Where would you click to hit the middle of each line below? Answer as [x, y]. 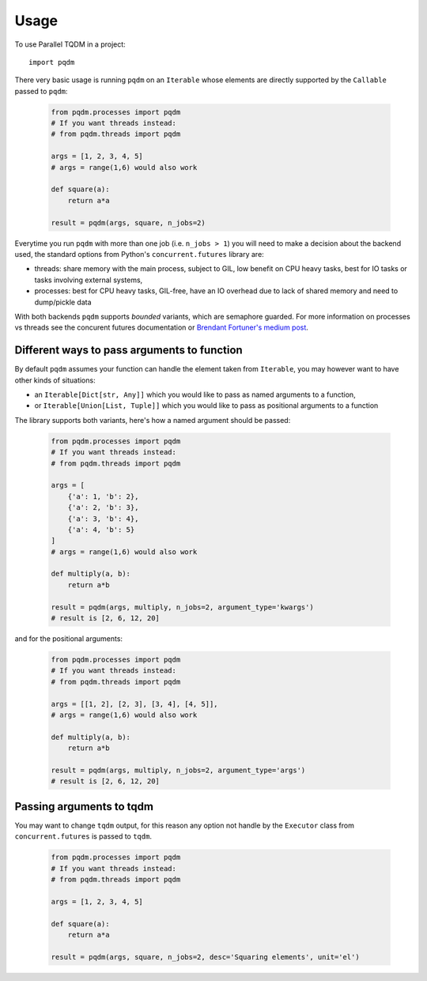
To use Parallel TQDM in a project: [70, 44]
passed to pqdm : [41, 91]
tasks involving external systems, [89, 280]
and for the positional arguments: [68, 639]
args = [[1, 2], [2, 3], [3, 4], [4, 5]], [134, 704]
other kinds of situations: [55, 380]
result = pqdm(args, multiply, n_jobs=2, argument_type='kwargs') [182, 607]
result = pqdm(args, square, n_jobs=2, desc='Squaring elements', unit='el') [205, 957]
